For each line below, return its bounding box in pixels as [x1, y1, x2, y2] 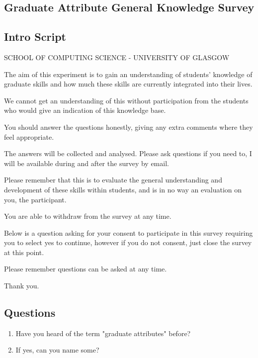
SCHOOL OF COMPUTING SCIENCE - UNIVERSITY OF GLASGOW [4, 52, 230, 62]
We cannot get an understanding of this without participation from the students [4, 95, 249, 105]
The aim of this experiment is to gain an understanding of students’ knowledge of [4, 69, 253, 79]
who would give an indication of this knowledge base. [4, 105, 166, 115]
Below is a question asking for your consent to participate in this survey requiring [4, 227, 253, 238]
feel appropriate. [4, 131, 54, 142]
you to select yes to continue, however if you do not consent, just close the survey [4, 237, 252, 248]
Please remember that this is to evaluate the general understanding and [4, 175, 222, 185]
